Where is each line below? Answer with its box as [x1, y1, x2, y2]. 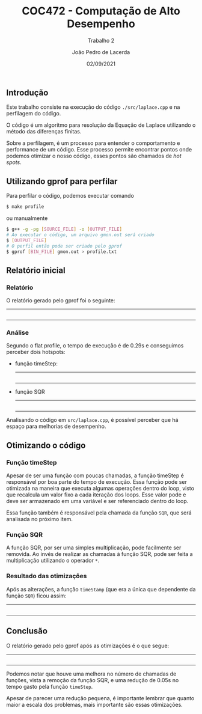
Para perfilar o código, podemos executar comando [6, 192, 134, 200]
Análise [6, 329, 29, 337]
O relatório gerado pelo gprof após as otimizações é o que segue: [6, 642, 170, 649]
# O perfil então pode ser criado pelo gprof [6, 243, 122, 249]
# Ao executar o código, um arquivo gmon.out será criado [6, 231, 155, 238]
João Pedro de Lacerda [72, 48, 130, 55]
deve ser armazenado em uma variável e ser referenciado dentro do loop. [6, 498, 189, 505]
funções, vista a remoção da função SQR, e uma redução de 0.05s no [6, 676, 179, 683]
